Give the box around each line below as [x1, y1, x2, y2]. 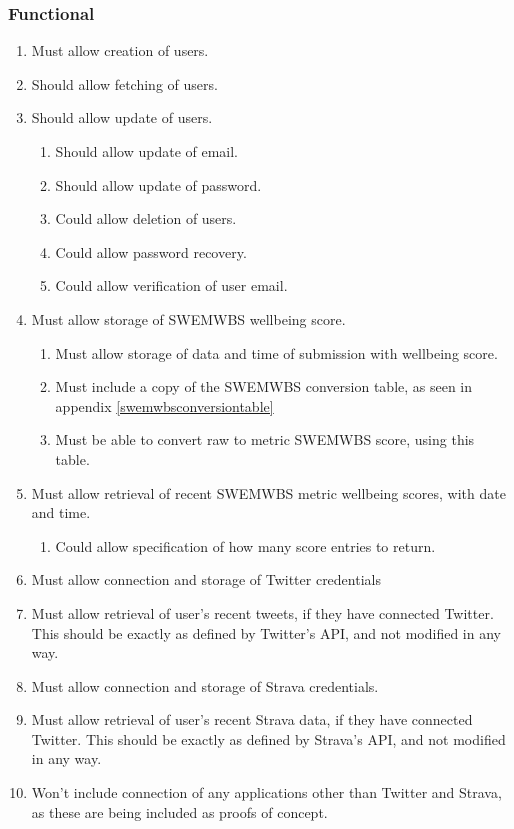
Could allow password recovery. [55, 241, 247, 262]
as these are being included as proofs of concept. [31, 801, 328, 822]
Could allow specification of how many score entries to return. [55, 535, 436, 556]
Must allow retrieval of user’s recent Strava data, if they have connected [31, 709, 473, 730]
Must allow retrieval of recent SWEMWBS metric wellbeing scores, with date [31, 482, 506, 503]
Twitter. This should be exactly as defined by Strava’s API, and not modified [31, 728, 506, 749]
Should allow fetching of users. [31, 73, 218, 94]
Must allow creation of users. [31, 40, 209, 61]
